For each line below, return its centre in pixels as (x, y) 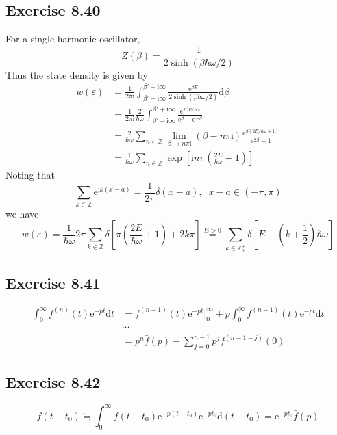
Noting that (30, 175)
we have (22, 213)
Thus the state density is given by (77, 74)
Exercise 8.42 (53, 382)
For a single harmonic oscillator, (73, 39)
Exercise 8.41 (53, 282)
